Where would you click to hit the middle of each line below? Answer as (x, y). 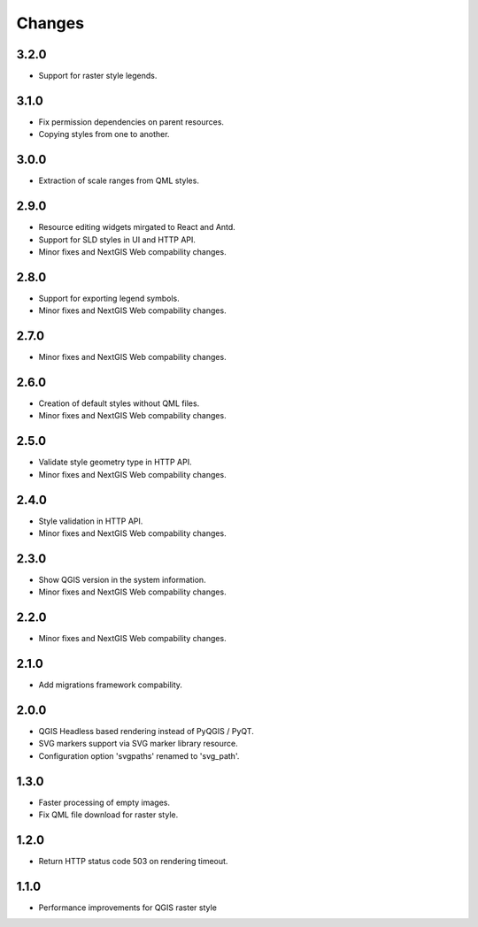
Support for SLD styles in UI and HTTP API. (117, 240)
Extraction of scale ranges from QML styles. (119, 180)
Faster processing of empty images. (104, 802)
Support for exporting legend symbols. (109, 298)
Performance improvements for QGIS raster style (127, 908)
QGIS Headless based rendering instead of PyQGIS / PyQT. (146, 732)
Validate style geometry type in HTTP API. (115, 462)
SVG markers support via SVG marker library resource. (138, 744)
